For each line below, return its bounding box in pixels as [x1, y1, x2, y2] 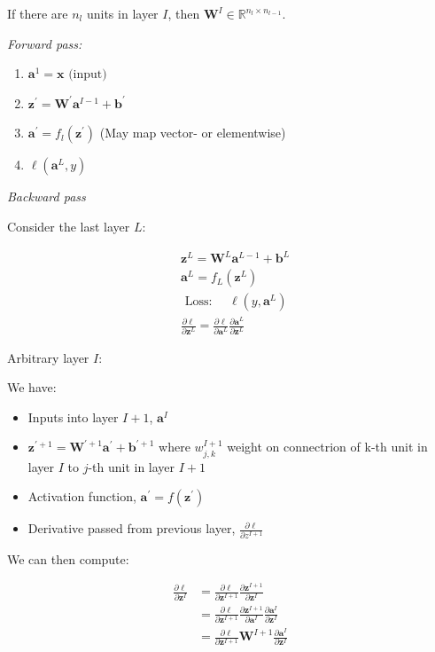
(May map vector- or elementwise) [99, 123, 286, 142]
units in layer [86, 4, 159, 22]
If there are [7, 4, 68, 22]
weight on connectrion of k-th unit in [227, 437, 428, 456]
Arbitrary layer [7, 348, 89, 366]
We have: [7, 378, 57, 397]
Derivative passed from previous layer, [27, 519, 236, 538]
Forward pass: [7, 34, 82, 52]
